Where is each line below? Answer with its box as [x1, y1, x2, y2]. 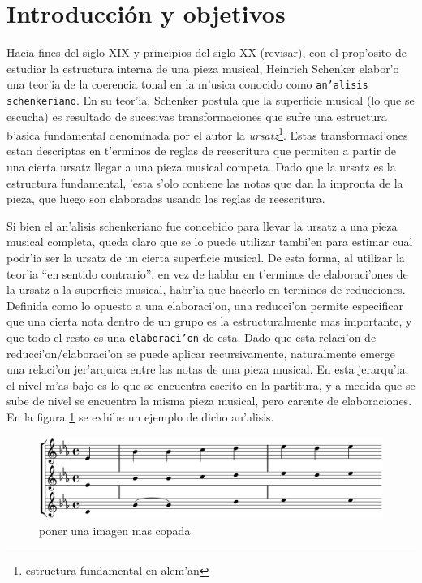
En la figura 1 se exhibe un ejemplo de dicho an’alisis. [6, 408, 274, 425]
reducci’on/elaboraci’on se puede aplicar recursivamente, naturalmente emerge [6, 344, 395, 361]
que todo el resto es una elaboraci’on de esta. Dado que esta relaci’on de [6, 329, 377, 345]
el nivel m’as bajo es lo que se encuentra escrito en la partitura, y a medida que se [6, 376, 416, 393]
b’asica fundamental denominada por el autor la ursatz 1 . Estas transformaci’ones [6, 124, 408, 143]
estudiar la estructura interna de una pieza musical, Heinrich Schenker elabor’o [6, 59, 399, 76]
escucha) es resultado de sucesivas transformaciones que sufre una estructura [6, 107, 387, 124]
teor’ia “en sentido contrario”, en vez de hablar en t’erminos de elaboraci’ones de [6, 265, 408, 282]
